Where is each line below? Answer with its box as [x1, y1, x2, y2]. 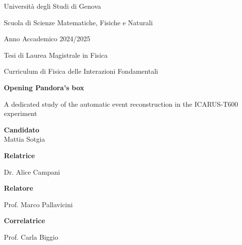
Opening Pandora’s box [4, 82, 85, 92]
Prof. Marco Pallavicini [4, 199, 73, 209]
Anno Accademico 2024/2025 [4, 33, 90, 44]
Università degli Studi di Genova [4, 1, 101, 11]
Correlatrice [4, 215, 45, 226]
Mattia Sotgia [4, 134, 45, 144]
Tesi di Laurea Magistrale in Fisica [4, 49, 108, 60]
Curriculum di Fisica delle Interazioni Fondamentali [4, 66, 158, 76]
